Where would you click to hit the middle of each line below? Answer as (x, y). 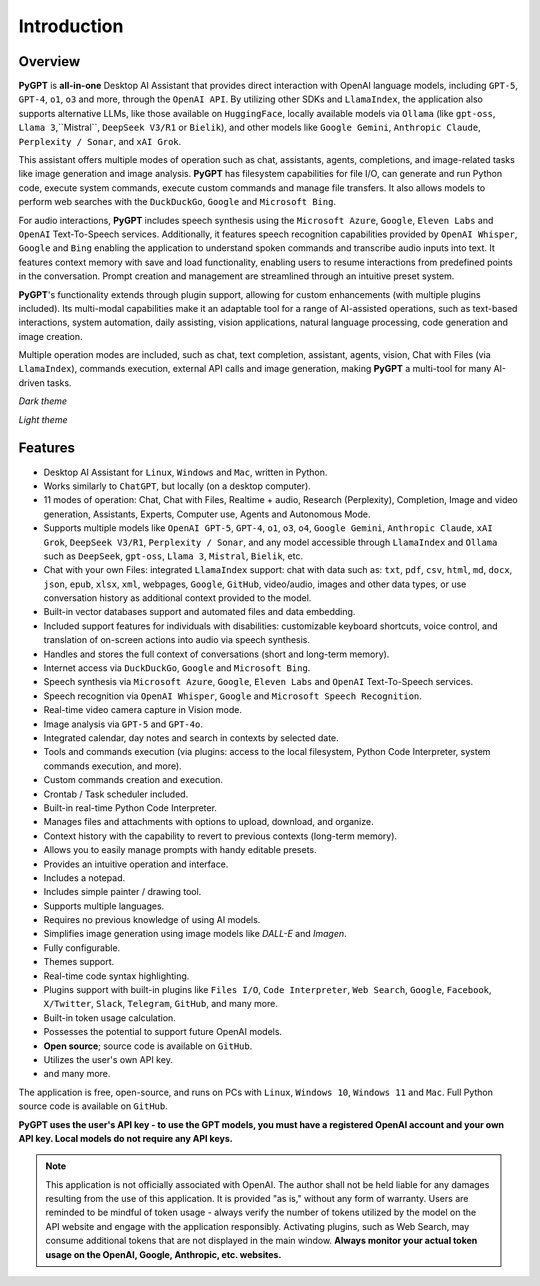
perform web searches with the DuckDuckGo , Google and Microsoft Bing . (177, 202)
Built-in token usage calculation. (110, 1017)
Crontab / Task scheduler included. (116, 794)
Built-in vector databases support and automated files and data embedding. (199, 612)
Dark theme (43, 401)
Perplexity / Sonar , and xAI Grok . (100, 141)
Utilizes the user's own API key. (108, 1059)
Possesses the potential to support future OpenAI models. (163, 1032)
